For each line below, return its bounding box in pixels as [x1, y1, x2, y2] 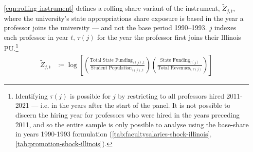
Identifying [15, 90, 48, 101]
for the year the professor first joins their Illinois [97, 32, 241, 42]
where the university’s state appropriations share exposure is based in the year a [4, 13, 244, 23]
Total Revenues [157, 65, 190, 70]
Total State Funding [90, 57, 133, 63]
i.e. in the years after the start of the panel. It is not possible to [40, 100, 231, 110]
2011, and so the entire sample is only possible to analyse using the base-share [15, 119, 249, 129]
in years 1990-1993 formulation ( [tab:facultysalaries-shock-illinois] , [15, 129, 212, 139]
